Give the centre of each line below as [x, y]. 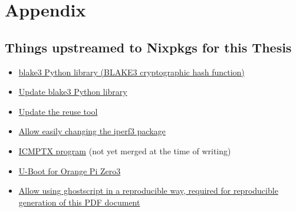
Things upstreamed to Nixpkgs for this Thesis [148, 47]
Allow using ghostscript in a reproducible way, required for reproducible [148, 191]
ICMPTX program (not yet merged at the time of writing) [125, 150]
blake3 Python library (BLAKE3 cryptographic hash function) [131, 72]
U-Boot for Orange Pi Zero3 [70, 170]
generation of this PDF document [79, 202]
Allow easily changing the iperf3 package [92, 131]
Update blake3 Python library [73, 92]
